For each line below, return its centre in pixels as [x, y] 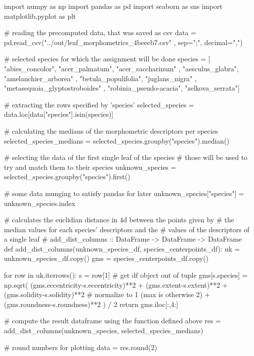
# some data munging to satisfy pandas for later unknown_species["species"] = [124, 193]
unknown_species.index [40, 203]
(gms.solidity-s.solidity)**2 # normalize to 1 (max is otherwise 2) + [107, 294]
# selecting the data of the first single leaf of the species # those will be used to [126, 157]
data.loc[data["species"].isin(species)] [59, 114]
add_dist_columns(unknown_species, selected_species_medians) [104, 331]
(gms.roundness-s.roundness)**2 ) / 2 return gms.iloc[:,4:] [91, 304]
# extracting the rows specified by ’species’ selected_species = [99, 104]
